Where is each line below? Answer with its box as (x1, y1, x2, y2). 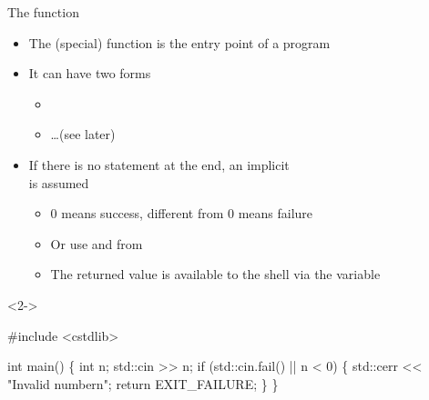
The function (7, 3, 79, 21)
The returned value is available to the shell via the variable (50, 265, 381, 284)
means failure (238, 204, 313, 223)
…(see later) (50, 125, 116, 144)
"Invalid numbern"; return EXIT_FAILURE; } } (7, 374, 279, 393)
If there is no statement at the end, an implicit (28, 155, 290, 174)
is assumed (28, 173, 89, 192)
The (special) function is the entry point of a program (28, 33, 331, 52)
